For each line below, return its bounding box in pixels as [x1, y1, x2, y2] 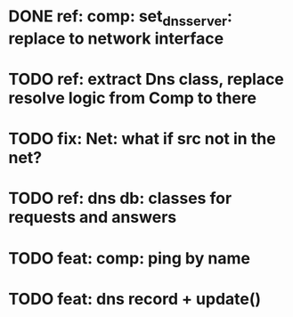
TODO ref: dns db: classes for [8, 189, 232, 208]
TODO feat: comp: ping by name [8, 248, 251, 268]
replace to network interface [8, 28, 224, 48]
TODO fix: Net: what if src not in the [8, 129, 277, 149]
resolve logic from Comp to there [8, 87, 257, 108]
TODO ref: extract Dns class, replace [8, 69, 284, 89]
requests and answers [8, 207, 177, 228]
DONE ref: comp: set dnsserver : [8, 6, 233, 29]
